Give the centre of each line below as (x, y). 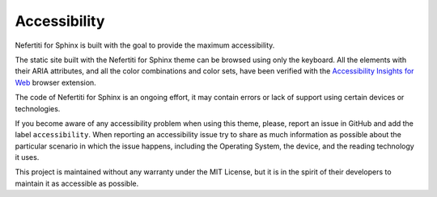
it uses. (27, 157)
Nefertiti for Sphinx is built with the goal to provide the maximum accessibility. (145, 45)
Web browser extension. (55, 82)
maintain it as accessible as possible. (77, 183)
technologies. (38, 108)
